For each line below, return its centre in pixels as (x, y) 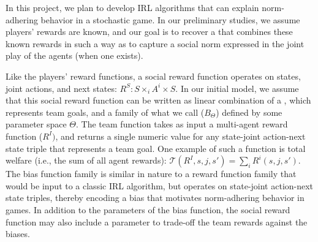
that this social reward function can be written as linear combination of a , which (158, 100)
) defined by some (249, 112)
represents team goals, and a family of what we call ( (105, 112)
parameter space (36, 124)
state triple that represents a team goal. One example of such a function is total (156, 148)
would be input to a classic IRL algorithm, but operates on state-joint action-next (160, 185)
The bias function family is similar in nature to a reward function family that (151, 174)
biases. (18, 234)
